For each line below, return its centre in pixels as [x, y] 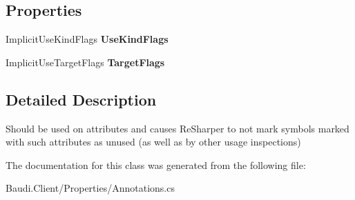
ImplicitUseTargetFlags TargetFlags [85, 62]
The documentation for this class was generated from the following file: [156, 164]
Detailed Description [81, 99]
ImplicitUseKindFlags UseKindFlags [87, 39]
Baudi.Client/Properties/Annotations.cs [90, 188]
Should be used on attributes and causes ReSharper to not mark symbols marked [177, 128]
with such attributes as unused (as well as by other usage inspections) [153, 142]
